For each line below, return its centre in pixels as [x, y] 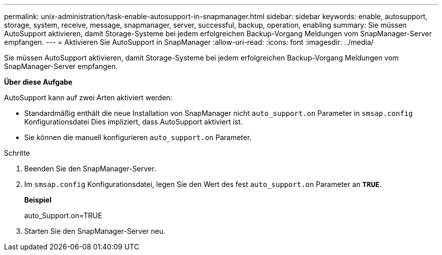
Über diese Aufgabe [38, 82]
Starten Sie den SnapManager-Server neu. [95, 231]
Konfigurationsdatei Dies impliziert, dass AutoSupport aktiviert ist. [133, 122]
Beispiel [38, 200]
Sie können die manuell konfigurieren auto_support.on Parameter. [138, 137]
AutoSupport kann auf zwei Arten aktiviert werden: [88, 98]
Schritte [17, 153]
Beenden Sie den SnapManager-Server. [90, 169]
